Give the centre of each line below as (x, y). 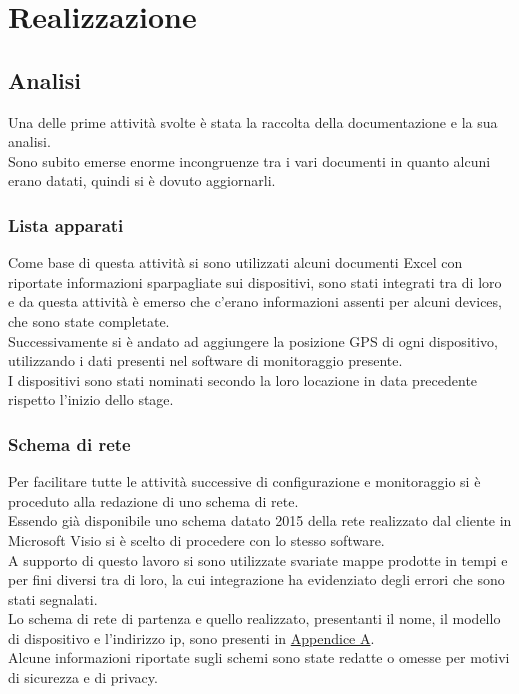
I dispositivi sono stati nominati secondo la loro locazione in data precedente (243, 379)
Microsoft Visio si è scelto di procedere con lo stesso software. (196, 539)
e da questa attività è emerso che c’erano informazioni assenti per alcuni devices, (255, 301)
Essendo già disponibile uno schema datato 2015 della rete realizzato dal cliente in (260, 520)
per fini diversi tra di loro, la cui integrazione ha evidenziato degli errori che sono (256, 579)
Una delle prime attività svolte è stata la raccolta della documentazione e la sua (253, 121)
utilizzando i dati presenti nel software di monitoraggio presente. (205, 360)
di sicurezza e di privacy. (83, 677)
